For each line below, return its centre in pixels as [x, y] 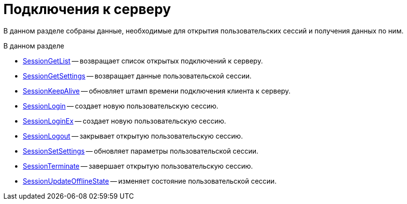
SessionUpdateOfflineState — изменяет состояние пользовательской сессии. [150, 181]
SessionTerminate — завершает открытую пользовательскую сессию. [138, 166]
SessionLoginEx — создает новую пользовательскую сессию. [125, 121]
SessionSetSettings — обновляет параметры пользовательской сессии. [141, 151]
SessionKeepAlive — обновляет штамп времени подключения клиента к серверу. [157, 91]
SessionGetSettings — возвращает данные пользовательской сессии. [137, 76]
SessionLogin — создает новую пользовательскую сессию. [121, 106]
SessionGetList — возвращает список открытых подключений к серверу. [143, 61]
